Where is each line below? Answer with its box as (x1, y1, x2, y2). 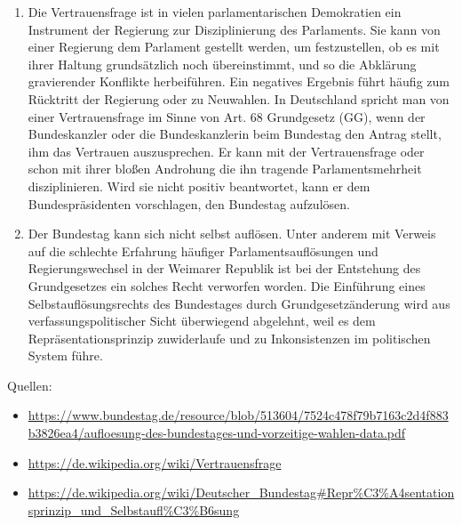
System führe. (28, 346, 103, 365)
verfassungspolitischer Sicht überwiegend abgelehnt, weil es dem (28, 311, 376, 330)
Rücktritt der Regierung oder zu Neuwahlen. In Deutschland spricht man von (28, 89, 450, 108)
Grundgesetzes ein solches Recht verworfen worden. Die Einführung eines (28, 276, 426, 295)
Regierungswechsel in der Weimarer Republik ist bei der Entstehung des (28, 259, 421, 278)
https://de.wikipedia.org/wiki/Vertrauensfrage (28, 453, 282, 472)
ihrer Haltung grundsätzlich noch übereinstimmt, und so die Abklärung (28, 54, 417, 73)
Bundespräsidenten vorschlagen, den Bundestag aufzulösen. (28, 194, 350, 213)
